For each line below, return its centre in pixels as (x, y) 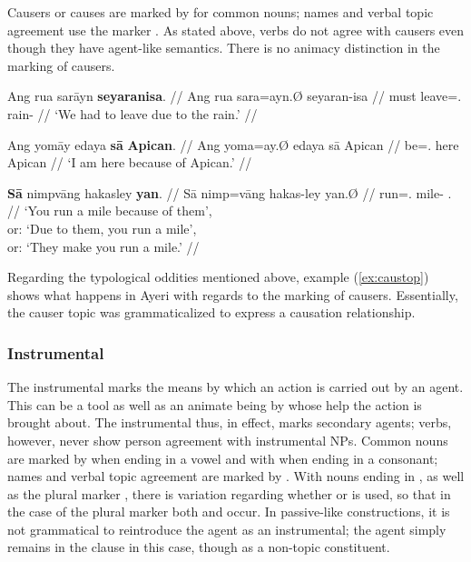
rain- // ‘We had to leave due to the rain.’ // (132, 113)
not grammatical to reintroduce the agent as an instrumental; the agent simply (227, 529)
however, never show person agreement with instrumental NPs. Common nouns (228, 440)
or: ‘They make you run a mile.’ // (103, 246)
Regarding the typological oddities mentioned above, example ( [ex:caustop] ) (218, 277)
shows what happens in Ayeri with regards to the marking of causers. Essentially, (233, 294)
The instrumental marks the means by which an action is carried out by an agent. (235, 387)
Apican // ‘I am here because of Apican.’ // (130, 162)
